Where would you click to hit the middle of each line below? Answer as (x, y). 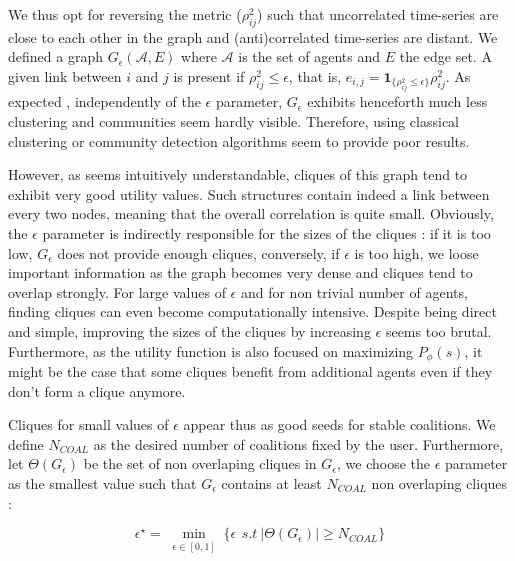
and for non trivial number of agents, (354, 291)
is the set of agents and (309, 56)
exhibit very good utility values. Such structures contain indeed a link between (249, 193)
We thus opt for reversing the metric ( (125, 14)
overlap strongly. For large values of (117, 291)
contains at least (271, 482)
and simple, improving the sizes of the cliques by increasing (189, 330)
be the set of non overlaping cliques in (200, 463)
